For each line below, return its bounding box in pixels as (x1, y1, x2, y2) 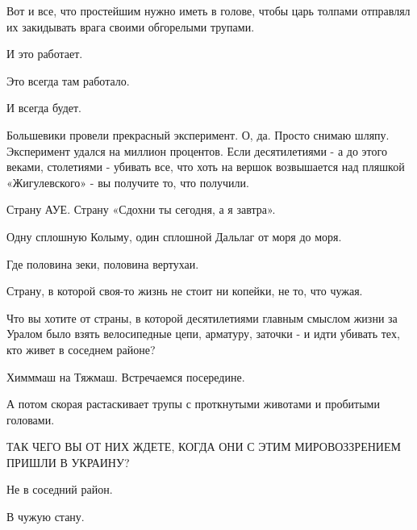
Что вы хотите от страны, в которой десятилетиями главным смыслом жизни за (6, 309, 398, 326)
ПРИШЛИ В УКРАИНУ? (6, 453, 130, 470)
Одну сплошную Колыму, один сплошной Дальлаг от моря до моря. (6, 227, 342, 244)
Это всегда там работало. (6, 72, 130, 89)
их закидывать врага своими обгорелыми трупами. (6, 18, 255, 35)
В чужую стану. (6, 508, 85, 525)
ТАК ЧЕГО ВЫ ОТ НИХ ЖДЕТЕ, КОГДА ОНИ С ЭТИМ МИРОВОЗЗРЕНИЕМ (6, 438, 401, 455)
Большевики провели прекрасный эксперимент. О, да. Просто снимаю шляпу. (6, 126, 390, 143)
